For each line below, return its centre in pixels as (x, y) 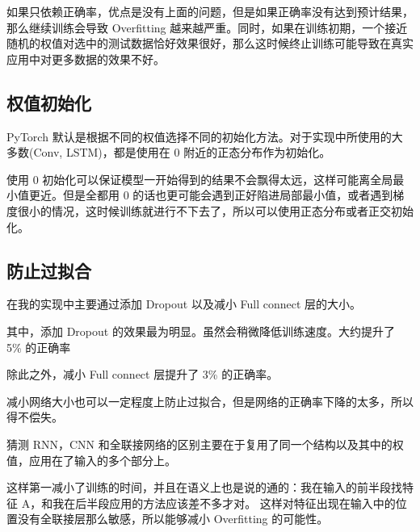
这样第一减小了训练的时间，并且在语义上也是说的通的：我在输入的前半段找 (204, 487)
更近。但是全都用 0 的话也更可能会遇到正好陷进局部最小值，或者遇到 (211, 195)
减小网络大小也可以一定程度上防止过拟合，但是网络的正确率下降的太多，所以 (210, 401)
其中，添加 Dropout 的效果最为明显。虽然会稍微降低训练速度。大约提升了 (201, 331)
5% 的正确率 (39, 347)
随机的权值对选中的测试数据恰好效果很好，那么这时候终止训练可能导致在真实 (210, 43)
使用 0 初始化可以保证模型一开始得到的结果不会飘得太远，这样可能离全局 (200, 179)
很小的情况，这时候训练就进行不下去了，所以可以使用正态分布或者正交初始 (215, 210)
